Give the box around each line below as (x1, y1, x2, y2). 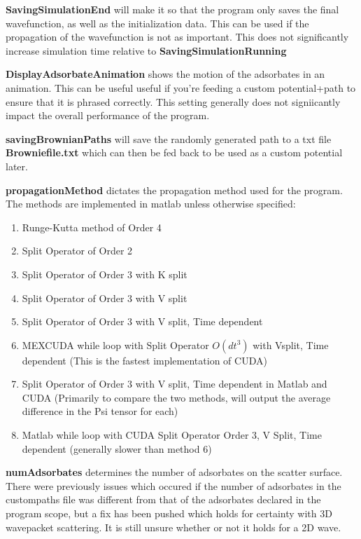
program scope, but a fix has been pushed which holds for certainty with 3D (6, 506, 332, 521)
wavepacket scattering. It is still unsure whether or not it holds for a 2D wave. (6, 519, 341, 534)
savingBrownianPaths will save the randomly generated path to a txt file (6, 131, 332, 146)
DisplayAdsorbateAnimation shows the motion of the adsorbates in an (6, 67, 325, 81)
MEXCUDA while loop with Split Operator (22, 337, 209, 352)
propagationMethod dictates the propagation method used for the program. (6, 182, 343, 197)
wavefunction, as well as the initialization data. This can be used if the (6, 15, 309, 30)
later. (6, 158, 28, 173)
